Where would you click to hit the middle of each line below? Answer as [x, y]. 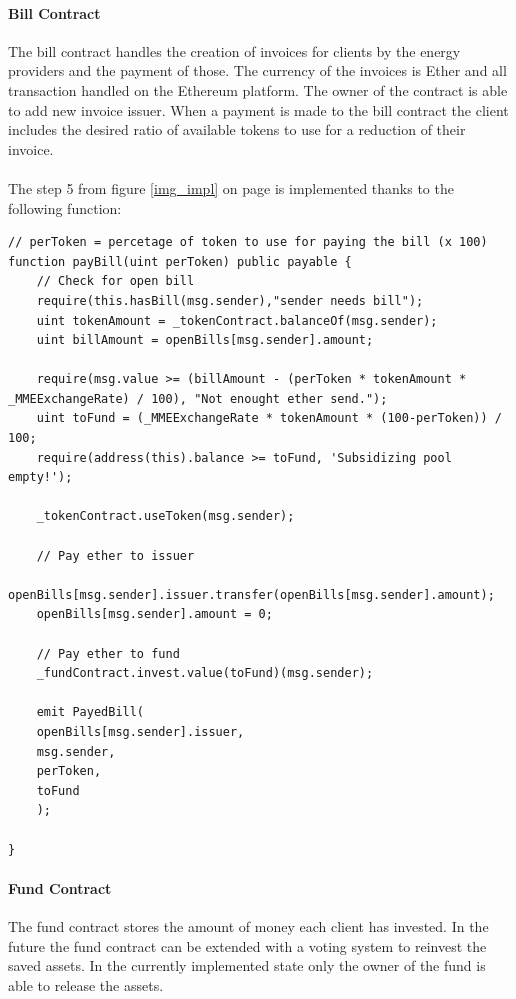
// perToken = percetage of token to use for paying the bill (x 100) [248, 242]
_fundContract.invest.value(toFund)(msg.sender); [205, 673]
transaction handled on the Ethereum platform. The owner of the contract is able [258, 89]
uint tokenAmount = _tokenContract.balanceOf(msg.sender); [237, 320]
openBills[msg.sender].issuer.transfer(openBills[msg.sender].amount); [251, 594]
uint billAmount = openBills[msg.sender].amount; [205, 340]
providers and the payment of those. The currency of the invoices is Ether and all [257, 70]
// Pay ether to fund [108, 653]
